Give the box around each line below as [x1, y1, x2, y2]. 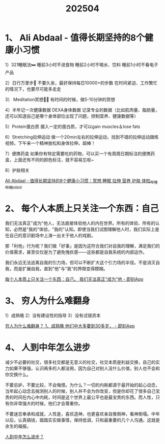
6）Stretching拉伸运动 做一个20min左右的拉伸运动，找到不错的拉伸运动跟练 [5, 134, 159, 140]
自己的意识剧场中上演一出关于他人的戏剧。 [9, 232, 96, 238]
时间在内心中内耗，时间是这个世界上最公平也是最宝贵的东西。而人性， [13, 394, 156, 400]
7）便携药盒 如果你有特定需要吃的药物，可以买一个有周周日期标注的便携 [5, 151, 151, 157]
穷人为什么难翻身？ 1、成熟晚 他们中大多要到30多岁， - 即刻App [5, 323, 135, 329]
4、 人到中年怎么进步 [5, 342, 91, 353]
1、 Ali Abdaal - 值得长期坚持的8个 [5, 32, 145, 43]
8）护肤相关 [5, 167, 29, 173]
